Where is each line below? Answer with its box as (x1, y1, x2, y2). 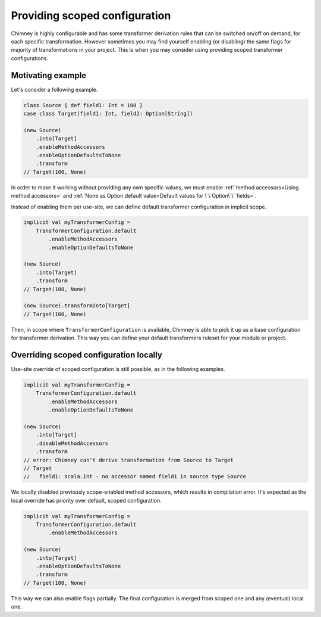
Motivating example (11, 70, 87, 80)
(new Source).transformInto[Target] (23, 303, 131, 309)
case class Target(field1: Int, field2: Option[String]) (23, 110, 193, 117)
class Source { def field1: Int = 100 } (23, 102, 143, 108)
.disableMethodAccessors (36, 440, 109, 447)
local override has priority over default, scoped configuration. (11, 497, 162, 504)
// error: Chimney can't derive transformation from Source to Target (23, 456, 234, 463)
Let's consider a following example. (11, 86, 98, 93)
